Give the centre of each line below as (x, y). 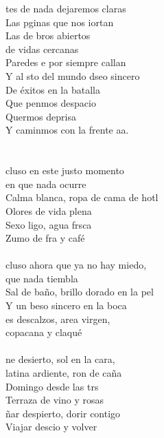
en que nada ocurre (46, 184)
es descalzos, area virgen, (58, 319)
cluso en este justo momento (65, 170)
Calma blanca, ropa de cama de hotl (82, 197)
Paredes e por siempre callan (66, 62)
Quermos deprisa (41, 116)
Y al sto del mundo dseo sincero (73, 75)
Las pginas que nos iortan (60, 22)
